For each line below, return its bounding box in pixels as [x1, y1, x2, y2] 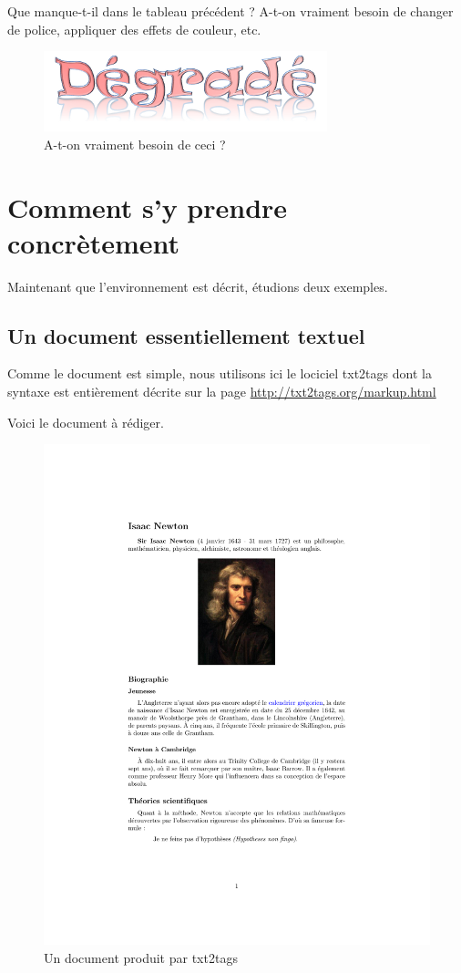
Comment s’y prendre [7, 188, 288, 225]
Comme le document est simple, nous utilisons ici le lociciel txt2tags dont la [7, 364, 432, 383]
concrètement [7, 223, 180, 261]
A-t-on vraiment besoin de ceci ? [44, 134, 226, 153]
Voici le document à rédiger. [7, 412, 164, 431]
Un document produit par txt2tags [44, 947, 238, 967]
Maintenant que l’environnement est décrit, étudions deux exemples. [7, 276, 388, 295]
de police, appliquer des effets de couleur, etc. [7, 19, 261, 38]
